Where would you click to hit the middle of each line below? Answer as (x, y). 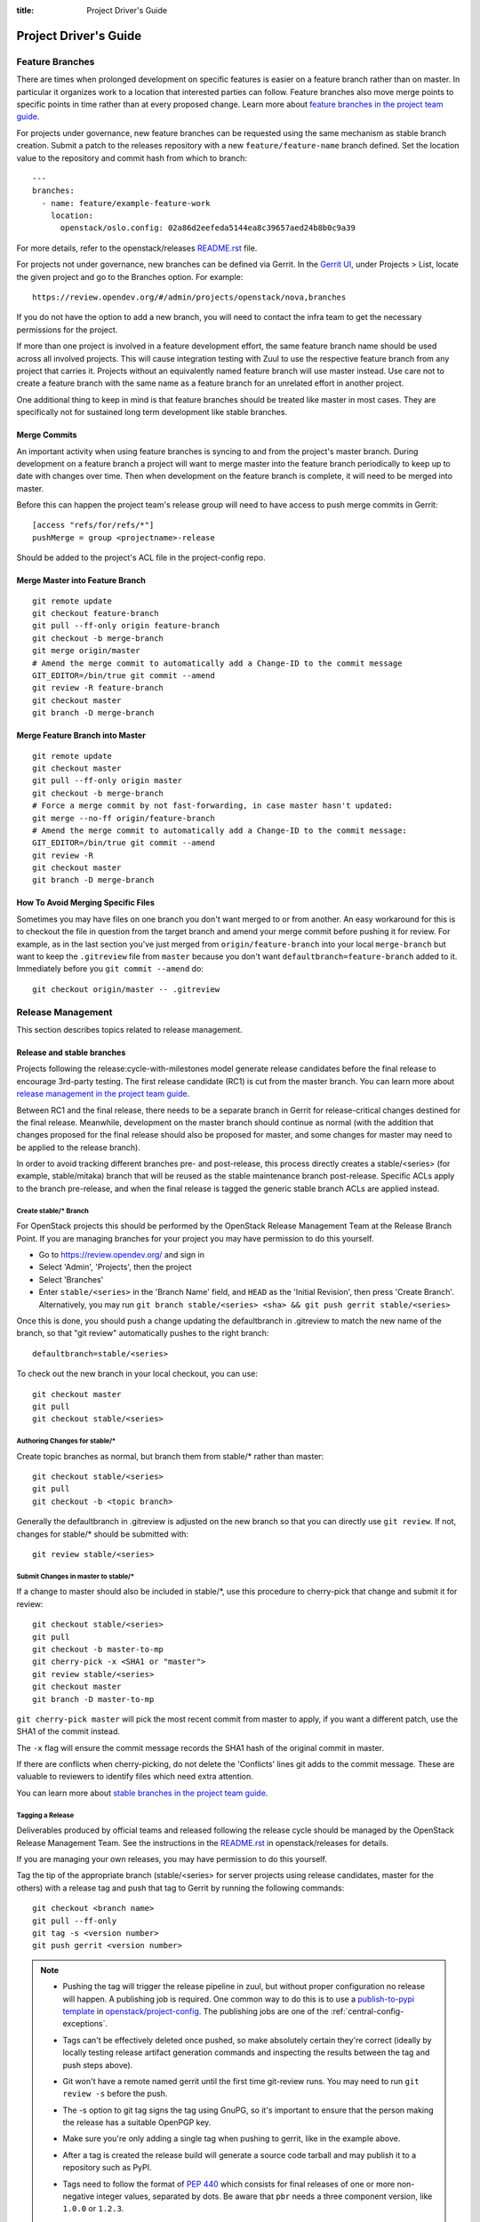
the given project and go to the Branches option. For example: (130, 276)
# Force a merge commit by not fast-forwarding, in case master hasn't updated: (213, 806)
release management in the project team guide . (103, 1094)
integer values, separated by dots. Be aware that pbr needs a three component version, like (264, 2196)
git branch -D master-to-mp (93, 1699)
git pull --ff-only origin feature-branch (126, 626)
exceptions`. (85, 2024)
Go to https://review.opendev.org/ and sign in (121, 1255)
